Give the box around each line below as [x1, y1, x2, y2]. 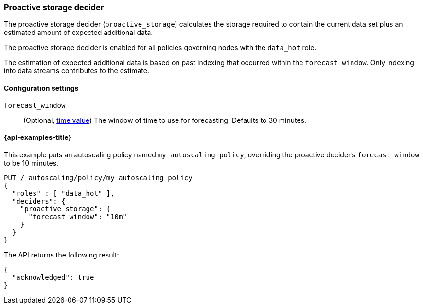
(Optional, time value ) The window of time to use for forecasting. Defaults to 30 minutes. [23, 116, 307, 124]
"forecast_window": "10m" [28, 212, 127, 221]
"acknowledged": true [12, 273, 94, 281]
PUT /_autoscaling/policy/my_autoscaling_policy [4, 173, 193, 182]
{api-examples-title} [4, 133, 71, 142]
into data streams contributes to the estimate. [4, 67, 149, 75]
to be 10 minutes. [4, 158, 59, 167]
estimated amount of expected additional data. [4, 28, 153, 37]
